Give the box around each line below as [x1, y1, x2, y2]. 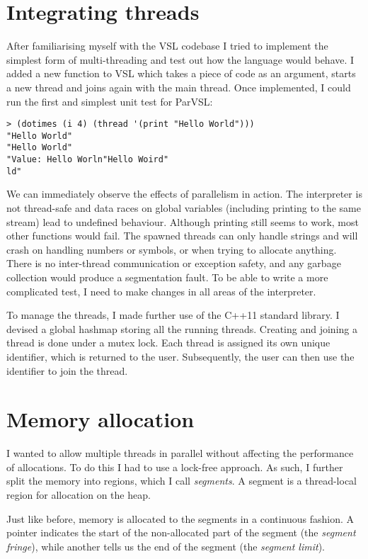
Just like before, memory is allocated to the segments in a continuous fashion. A [6, 511, 355, 526]
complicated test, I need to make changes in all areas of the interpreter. [6, 283, 316, 298]
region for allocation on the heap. [6, 487, 151, 502]
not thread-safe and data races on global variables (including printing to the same [6, 200, 361, 215]
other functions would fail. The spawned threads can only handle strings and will [6, 228, 358, 243]
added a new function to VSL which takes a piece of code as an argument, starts [6, 66, 356, 81]
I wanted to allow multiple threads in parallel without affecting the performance [6, 446, 354, 461]
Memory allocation [6, 405, 195, 434]
